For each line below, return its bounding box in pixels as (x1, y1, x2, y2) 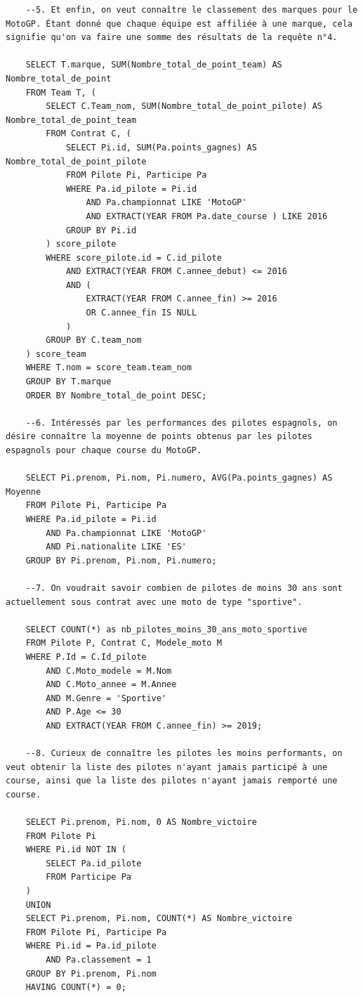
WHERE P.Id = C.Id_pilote (25, 651, 147, 662)
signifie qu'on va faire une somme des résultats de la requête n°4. (6, 32, 338, 43)
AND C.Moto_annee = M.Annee (46, 679, 177, 690)
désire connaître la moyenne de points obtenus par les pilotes (6, 431, 312, 442)
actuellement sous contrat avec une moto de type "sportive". (6, 597, 303, 607)
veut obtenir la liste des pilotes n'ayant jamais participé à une (6, 762, 328, 772)
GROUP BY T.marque (25, 377, 112, 387)
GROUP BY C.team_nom (46, 335, 142, 346)
